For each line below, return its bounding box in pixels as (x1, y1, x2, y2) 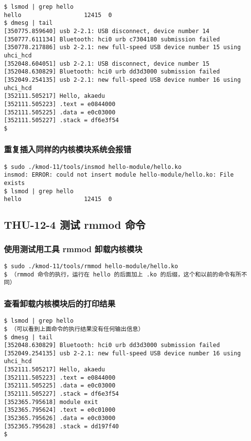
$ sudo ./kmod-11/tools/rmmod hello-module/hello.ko (4, 263, 178, 270)
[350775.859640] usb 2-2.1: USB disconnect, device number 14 (4, 27, 210, 35)
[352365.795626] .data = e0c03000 (4, 415, 116, 422)
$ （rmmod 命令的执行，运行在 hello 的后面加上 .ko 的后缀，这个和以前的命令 (4, 271, 230, 278)
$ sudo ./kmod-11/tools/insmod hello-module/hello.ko (4, 163, 182, 170)
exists (4, 180, 25, 187)
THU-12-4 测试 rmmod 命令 (4, 217, 146, 232)
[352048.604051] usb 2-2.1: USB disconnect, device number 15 (4, 60, 210, 67)
